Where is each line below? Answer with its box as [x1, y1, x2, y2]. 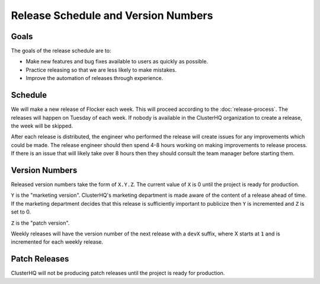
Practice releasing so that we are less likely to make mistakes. [25, 66, 177, 74]
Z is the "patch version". [11, 219, 70, 226]
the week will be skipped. [11, 122, 73, 129]
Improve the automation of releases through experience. [25, 75, 164, 82]
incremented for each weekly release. [11, 238, 104, 245]
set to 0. [11, 208, 31, 216]
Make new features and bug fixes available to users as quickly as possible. [25, 58, 209, 65]
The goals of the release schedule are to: [11, 47, 111, 55]
